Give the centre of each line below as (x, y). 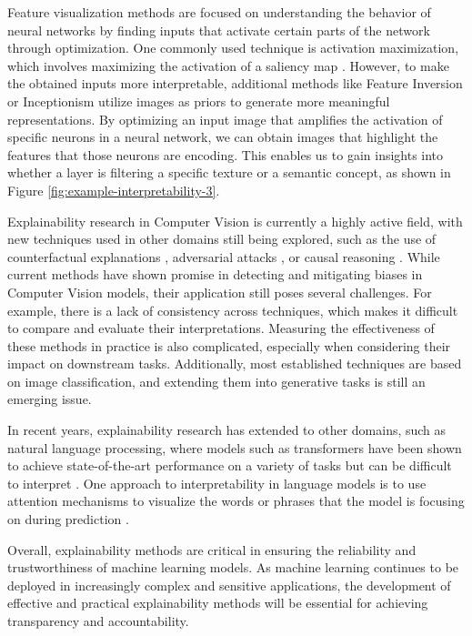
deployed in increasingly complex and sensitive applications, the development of (229, 585)
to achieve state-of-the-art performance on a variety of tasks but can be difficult (230, 465)
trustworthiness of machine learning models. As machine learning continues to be (233, 567)
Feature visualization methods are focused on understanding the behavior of (219, 12)
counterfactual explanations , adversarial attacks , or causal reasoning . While (224, 256)
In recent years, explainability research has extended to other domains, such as (227, 430)
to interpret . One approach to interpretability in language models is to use (217, 483)
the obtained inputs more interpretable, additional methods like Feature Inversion (235, 83)
